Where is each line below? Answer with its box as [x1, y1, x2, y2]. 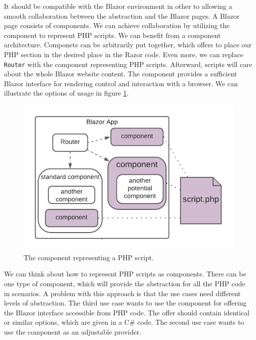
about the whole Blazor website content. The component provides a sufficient [4, 68, 237, 79]
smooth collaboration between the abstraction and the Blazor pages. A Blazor [4, 10, 240, 21]
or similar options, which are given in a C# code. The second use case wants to [4, 317, 244, 327]
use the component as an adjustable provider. [4, 326, 142, 337]
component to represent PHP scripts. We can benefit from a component [4, 30, 221, 40]
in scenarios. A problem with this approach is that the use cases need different [4, 288, 241, 298]
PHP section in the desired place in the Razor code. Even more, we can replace [4, 49, 244, 59]
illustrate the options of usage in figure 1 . [4, 88, 129, 98]
